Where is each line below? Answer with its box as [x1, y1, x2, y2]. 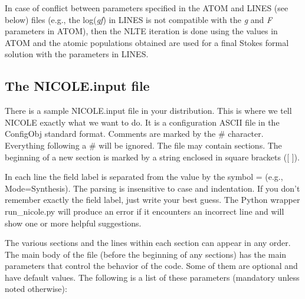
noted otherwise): [5, 282, 67, 295]
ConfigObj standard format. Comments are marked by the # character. [5, 127, 264, 140]
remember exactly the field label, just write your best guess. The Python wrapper [5, 193, 300, 206]
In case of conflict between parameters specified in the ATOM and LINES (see [5, 2, 288, 14]
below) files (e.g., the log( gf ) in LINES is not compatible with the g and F [5, 13, 273, 25]
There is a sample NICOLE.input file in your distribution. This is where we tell [5, 104, 292, 117]
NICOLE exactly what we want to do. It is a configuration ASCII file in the [5, 116, 280, 128]
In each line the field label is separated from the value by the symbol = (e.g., [5, 170, 283, 183]
